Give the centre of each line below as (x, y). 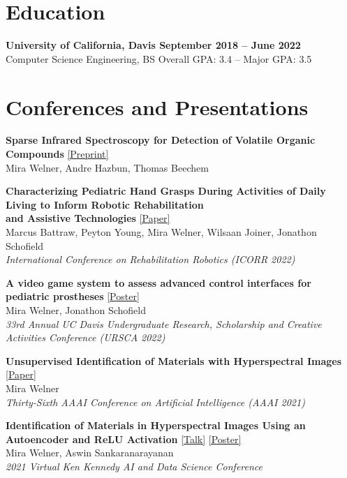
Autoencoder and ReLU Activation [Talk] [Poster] (124, 439)
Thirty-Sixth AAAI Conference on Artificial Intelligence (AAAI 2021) (155, 402)
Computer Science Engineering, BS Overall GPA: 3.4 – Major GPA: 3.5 (159, 58)
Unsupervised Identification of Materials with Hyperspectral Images (174, 360)
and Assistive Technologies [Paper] (88, 218)
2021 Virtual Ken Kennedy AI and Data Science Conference (134, 466)
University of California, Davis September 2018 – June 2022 (153, 45)
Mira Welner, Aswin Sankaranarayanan (90, 453)
